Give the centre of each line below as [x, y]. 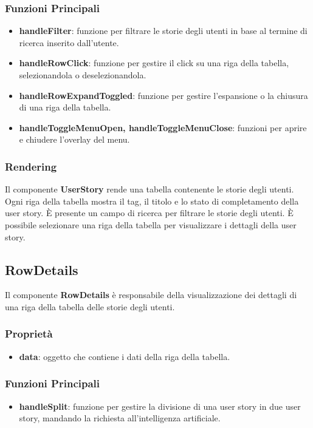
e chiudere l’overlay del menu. [74, 139]
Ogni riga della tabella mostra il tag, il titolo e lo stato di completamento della [152, 201]
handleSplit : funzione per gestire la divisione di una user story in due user [160, 406]
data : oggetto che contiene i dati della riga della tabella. [125, 356]
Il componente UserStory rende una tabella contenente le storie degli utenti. [150, 189]
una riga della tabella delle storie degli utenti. [90, 306]
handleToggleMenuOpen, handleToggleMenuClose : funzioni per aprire [163, 127]
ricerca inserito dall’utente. [69, 42]
